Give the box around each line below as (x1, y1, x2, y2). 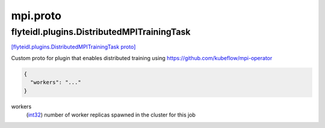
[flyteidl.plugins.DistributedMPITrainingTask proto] (11, 43, 136, 50)
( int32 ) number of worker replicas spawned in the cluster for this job (26, 111, 196, 118)
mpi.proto (11, 9, 61, 22)
